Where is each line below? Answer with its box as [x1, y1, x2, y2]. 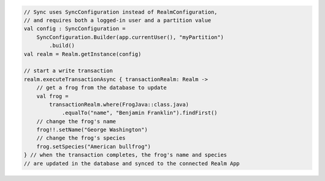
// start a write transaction [23, 67, 113, 75]
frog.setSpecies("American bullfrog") [36, 143, 151, 150]
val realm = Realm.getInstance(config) [23, 51, 141, 57]
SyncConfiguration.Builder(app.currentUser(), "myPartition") [36, 34, 224, 40]
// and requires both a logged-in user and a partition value [23, 17, 211, 23]
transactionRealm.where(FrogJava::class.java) [49, 101, 189, 108]
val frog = [36, 93, 69, 99]
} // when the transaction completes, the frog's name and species [23, 152, 227, 159]
